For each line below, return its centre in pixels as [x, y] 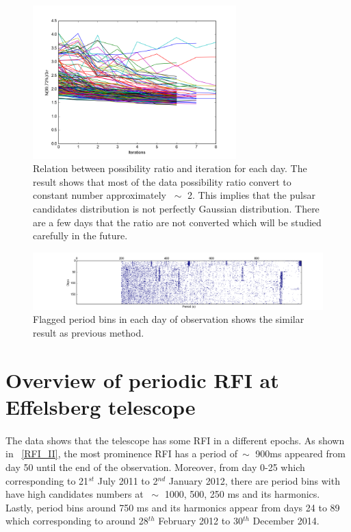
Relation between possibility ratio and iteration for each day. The [170, 168]
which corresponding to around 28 [77, 521]
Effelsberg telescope [101, 407]
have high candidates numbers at [75, 494]
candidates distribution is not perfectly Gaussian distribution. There [176, 209]
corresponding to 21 [47, 480]
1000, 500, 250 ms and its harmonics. [242, 494]
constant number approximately [100, 195]
